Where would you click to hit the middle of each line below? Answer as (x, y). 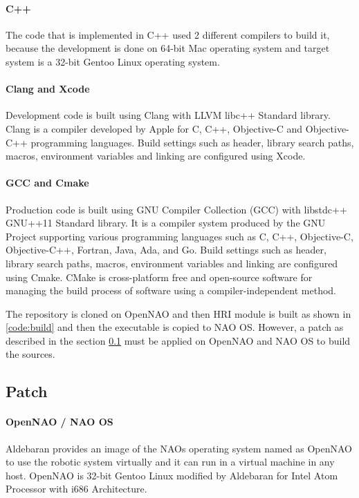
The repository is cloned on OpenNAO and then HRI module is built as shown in (178, 313)
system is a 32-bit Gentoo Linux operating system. (113, 61)
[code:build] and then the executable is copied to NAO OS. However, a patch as (175, 327)
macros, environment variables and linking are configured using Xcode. (156, 156)
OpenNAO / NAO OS (59, 422)
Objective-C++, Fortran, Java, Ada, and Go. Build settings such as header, (166, 250)
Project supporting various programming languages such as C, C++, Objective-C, (179, 236)
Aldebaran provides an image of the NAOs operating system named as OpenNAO (179, 448)
